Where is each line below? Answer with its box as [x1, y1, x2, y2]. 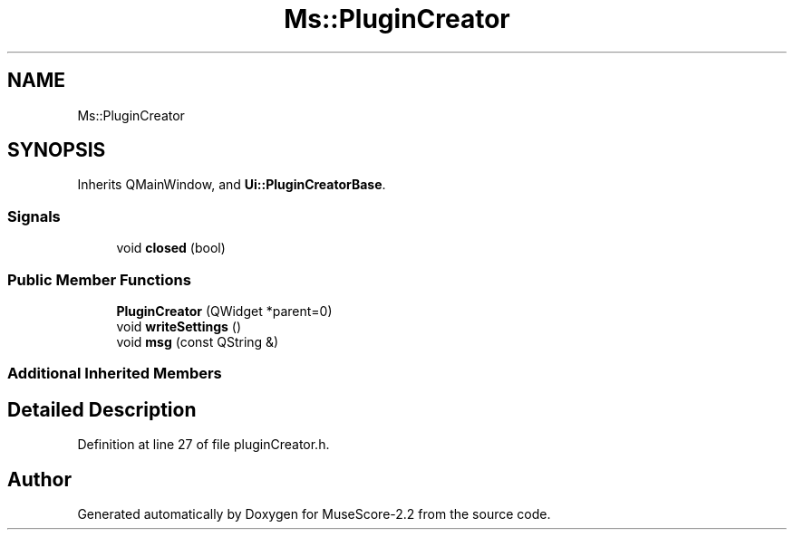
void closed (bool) [116, 240, 226, 256]
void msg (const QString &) [116, 333, 279, 350]
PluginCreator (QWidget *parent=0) [116, 302, 333, 319]
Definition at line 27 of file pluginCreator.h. [77, 436, 330, 453]
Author [7, 467, 72, 491]
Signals [7, 206, 61, 225]
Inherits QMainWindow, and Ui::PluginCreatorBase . [77, 177, 386, 193]
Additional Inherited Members [7, 364, 222, 383]
